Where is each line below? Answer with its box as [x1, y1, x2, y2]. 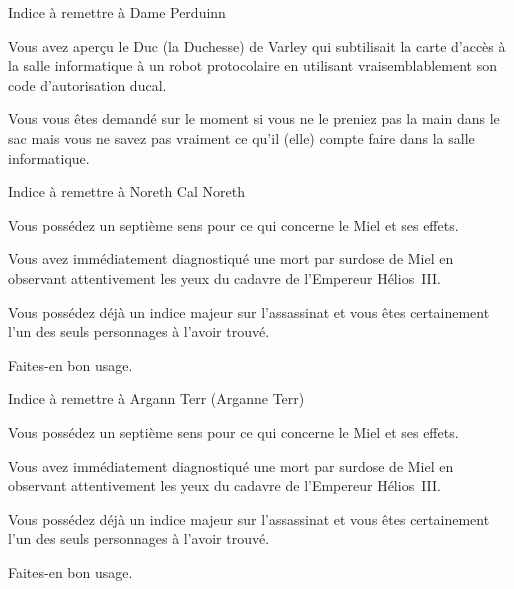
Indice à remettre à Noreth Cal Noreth [8, 181, 245, 202]
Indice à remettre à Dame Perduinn [8, 2, 226, 22]
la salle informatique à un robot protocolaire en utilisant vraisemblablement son [8, 55, 497, 76]
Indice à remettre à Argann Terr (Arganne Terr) [8, 388, 305, 409]
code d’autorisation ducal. [8, 74, 167, 95]
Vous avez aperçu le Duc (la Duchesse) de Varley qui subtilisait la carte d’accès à [8, 35, 506, 56]
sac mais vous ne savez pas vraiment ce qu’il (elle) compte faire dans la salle [8, 127, 475, 148]
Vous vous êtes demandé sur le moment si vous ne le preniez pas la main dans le [8, 108, 500, 129]
